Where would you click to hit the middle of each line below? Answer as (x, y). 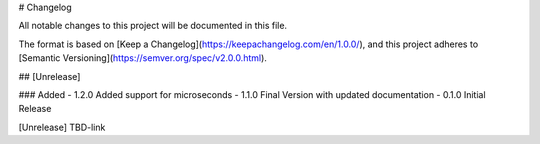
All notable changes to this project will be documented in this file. (153, 26)
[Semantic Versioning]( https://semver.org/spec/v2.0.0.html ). (142, 58)
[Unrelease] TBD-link (62, 127)
